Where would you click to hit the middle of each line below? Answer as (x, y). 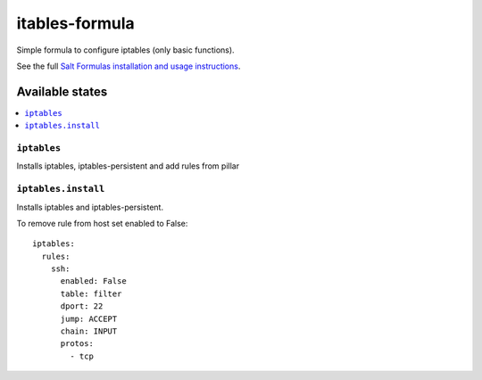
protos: (77, 344)
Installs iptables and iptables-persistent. (90, 207)
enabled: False (93, 281)
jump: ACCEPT (89, 318)
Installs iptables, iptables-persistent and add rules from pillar (128, 166)
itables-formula (76, 23)
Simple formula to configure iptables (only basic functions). (126, 50)
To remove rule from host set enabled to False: (102, 223)
